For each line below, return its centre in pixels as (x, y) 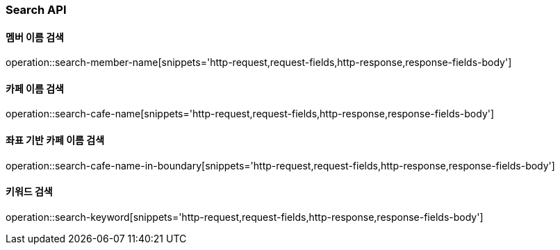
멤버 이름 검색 (35, 37)
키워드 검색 (29, 192)
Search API (36, 10)
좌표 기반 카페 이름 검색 (55, 140)
